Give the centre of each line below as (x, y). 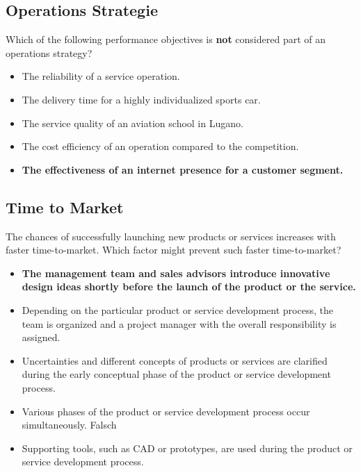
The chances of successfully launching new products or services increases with (171, 236)
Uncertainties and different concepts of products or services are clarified (175, 360)
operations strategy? (49, 52)
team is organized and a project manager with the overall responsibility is (179, 323)
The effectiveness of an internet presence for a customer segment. (183, 169)
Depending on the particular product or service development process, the (177, 309)
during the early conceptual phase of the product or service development (176, 374)
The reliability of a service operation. (101, 76)
